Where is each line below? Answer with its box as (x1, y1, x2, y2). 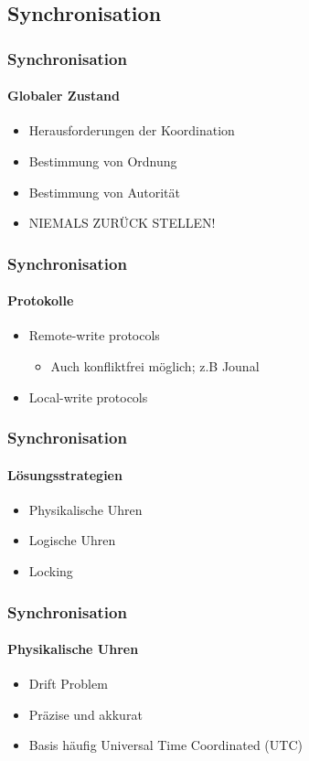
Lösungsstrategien (7, 465, 123, 484)
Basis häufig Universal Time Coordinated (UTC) (28, 735, 303, 755)
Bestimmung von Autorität (28, 182, 180, 201)
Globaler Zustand (7, 86, 120, 105)
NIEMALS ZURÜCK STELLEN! (28, 213, 216, 232)
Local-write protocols (28, 387, 148, 406)
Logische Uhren (28, 531, 116, 550)
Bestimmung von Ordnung (28, 152, 177, 171)
